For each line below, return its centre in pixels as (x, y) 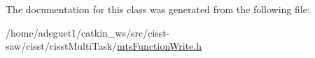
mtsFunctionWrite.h (160, 46)
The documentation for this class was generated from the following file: (158, 9)
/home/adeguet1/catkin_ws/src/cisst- (88, 32)
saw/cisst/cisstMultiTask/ (62, 46)
